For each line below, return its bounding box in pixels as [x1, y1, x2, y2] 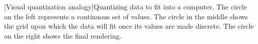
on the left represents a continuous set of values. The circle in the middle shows [4, 11, 248, 21]
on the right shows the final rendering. [4, 30, 122, 41]
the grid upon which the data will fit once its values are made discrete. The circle [4, 21, 254, 31]
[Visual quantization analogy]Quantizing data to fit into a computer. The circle [4, 1, 247, 11]
